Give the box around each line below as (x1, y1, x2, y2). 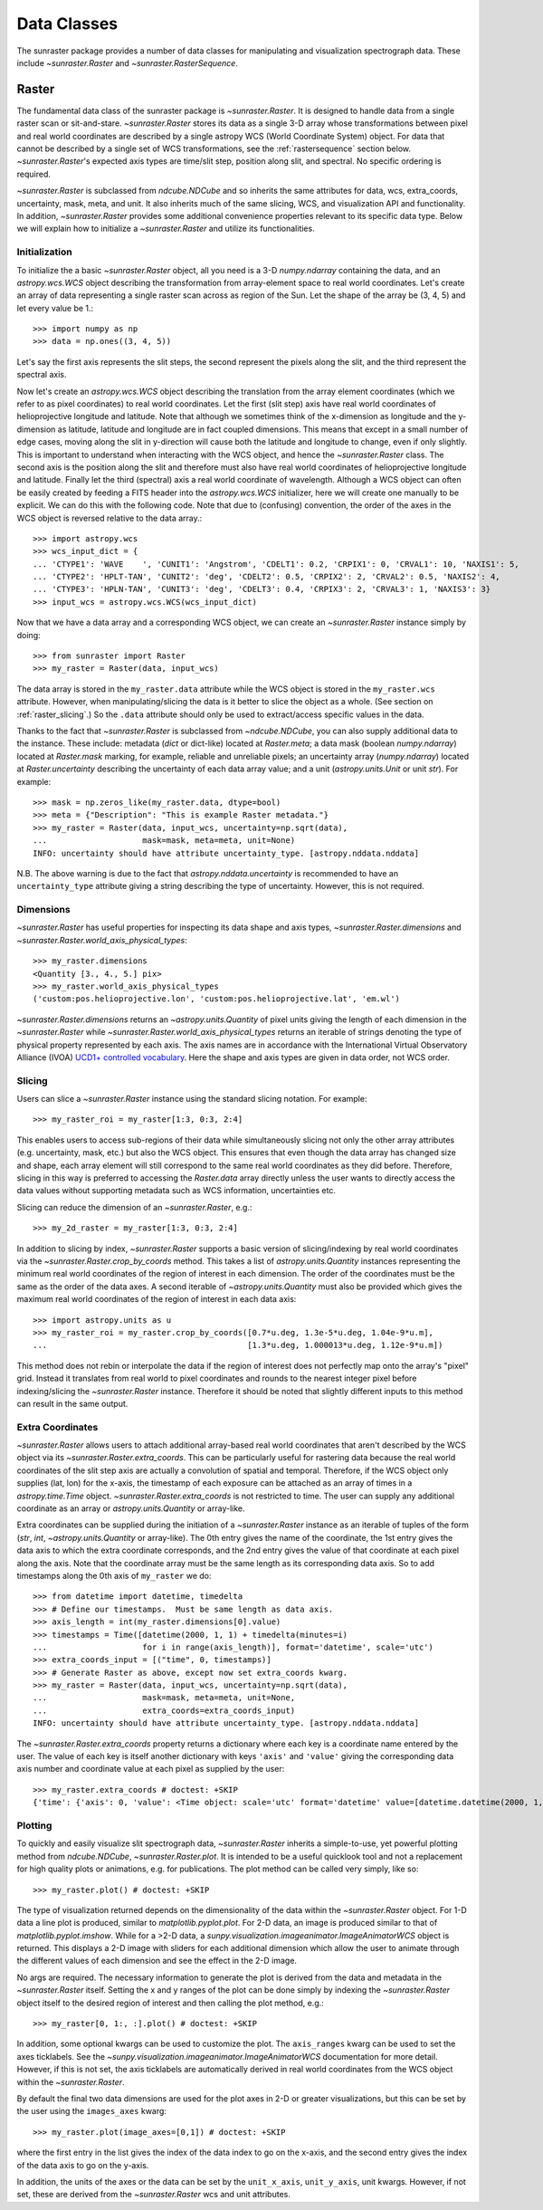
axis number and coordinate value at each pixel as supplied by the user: (16, 1764, 285, 1775)
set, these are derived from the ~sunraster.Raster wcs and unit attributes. (16, 2189, 291, 2200)
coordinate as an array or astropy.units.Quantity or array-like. (16, 1503, 245, 1514)
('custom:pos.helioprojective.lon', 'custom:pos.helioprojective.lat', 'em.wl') (33, 994, 401, 1004)
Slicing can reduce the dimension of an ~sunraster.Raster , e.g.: (16, 1201, 252, 1212)
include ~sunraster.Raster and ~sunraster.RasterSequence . (16, 57, 239, 68)
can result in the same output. (16, 1398, 129, 1409)
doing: (16, 629, 41, 640)
